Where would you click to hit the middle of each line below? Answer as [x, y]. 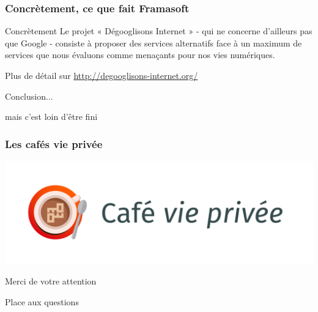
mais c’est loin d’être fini [51, 117]
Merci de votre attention [51, 280]
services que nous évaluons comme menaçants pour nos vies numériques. [140, 55]
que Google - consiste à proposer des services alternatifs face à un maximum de [153, 43]
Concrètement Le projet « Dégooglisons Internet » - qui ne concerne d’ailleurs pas [159, 31]
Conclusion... [29, 96]
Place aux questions [42, 301]
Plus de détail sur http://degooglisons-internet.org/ [102, 75]
